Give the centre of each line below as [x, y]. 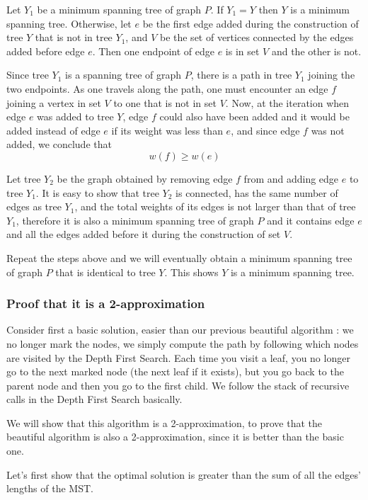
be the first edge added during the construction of [251, 23]
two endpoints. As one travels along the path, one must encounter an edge [167, 88]
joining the [332, 75]
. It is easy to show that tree [97, 192]
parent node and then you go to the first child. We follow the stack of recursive [178, 385]
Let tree [24, 178]
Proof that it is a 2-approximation [106, 303]
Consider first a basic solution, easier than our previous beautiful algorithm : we [180, 330]
